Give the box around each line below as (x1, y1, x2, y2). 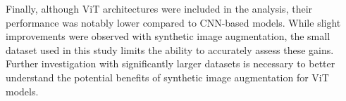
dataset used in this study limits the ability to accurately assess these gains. (6, 42, 334, 57)
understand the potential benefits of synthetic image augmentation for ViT (6, 69, 329, 84)
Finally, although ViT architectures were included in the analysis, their (6, 1, 313, 15)
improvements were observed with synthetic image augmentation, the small (6, 29, 330, 43)
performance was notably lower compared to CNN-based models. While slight (6, 15, 341, 29)
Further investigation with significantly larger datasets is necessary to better (6, 56, 335, 71)
